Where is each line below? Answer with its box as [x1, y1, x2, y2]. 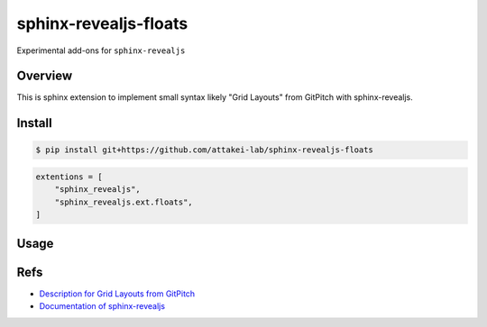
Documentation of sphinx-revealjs [39, 301, 166, 312]
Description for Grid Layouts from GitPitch [39, 288, 196, 299]
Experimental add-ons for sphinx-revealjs [16, 45, 186, 56]
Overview [16, 68, 73, 84]
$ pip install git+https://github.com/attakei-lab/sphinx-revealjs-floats [35, 145, 374, 155]
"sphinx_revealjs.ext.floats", [54, 196, 193, 207]
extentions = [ [35, 172, 103, 182]
